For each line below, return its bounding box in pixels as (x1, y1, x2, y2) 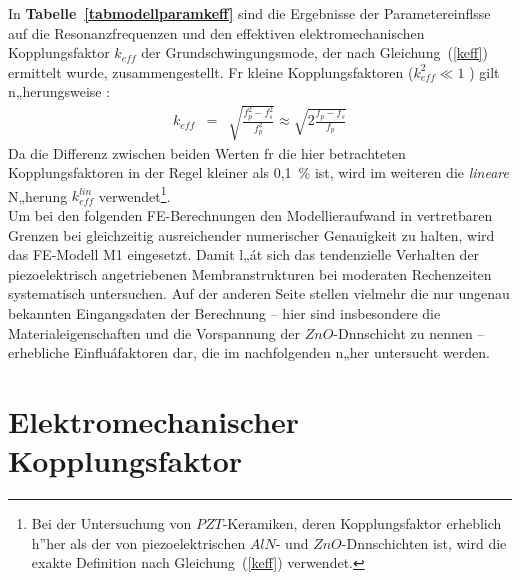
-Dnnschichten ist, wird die (341, 532, 507, 553)
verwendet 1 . (98, 182, 171, 206)
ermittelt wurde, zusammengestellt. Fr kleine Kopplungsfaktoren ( (8, 61, 414, 82)
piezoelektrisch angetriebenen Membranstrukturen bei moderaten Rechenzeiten (8, 263, 492, 284)
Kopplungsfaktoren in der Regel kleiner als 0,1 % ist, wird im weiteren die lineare (8, 162, 509, 183)
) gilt (469, 61, 500, 82)
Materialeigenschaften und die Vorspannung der (8, 322, 300, 343)
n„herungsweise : (8, 81, 111, 102)
